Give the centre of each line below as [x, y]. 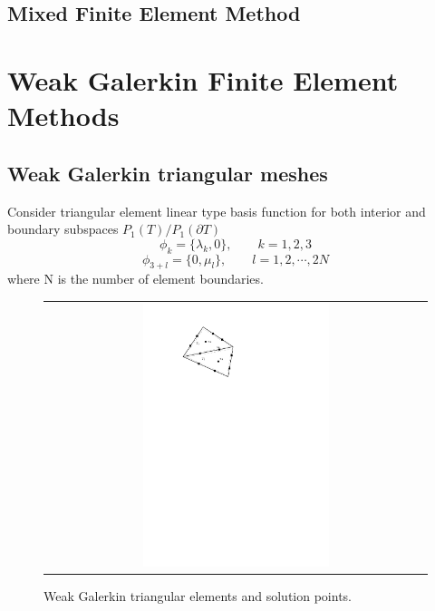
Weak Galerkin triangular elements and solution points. [198, 595]
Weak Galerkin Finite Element [203, 79]
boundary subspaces [63, 229]
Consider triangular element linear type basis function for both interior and [217, 211]
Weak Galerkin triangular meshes [168, 173]
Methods [63, 116]
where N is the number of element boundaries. [135, 279]
